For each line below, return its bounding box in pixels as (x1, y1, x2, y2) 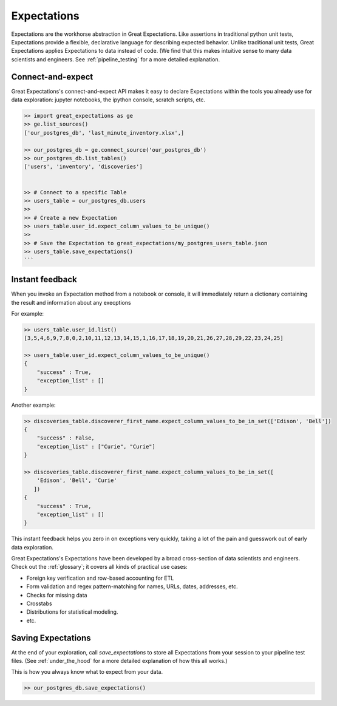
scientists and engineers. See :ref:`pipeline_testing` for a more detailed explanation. (11, 55, 220, 63)
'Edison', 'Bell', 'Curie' (36, 477, 118, 484)
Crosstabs (26, 600, 52, 607)
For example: (11, 310, 44, 317)
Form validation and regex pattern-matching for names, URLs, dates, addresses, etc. (26, 583, 238, 590)
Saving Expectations (11, 633, 91, 643)
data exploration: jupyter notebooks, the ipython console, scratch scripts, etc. (11, 96, 206, 103)
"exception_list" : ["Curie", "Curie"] (36, 443, 156, 450)
